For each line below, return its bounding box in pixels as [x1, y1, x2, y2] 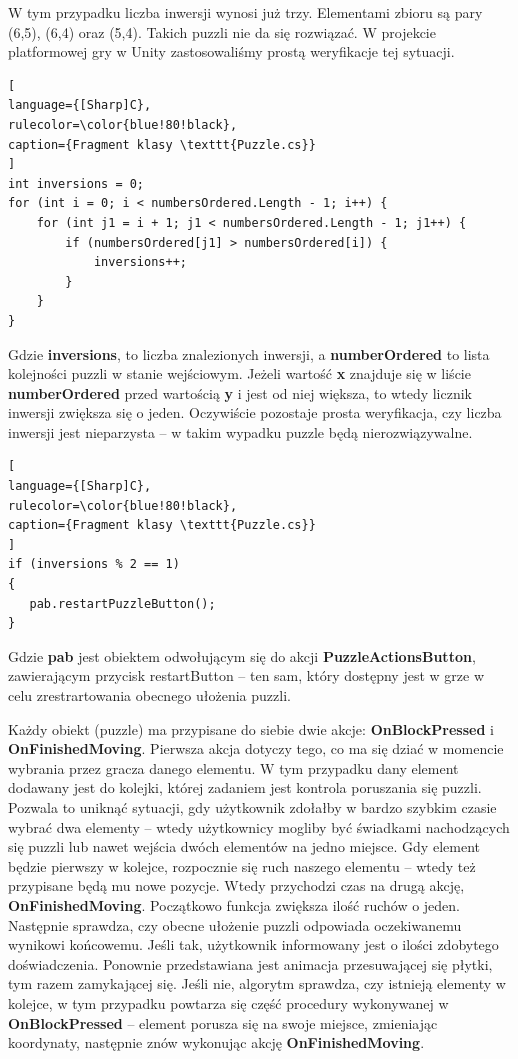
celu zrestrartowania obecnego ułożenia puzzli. [8, 685, 291, 705]
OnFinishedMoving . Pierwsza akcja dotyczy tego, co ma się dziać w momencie [8, 738, 504, 759]
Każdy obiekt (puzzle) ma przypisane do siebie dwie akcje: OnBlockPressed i [8, 718, 494, 739]
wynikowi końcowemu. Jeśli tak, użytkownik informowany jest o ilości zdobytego [8, 934, 499, 955]
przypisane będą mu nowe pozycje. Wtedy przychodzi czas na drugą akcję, [8, 875, 465, 896]
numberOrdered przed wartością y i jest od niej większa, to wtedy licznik [8, 382, 473, 403]
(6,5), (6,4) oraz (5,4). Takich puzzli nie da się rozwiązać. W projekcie [8, 21, 436, 42]
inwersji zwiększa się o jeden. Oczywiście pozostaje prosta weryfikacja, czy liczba [8, 402, 502, 423]
